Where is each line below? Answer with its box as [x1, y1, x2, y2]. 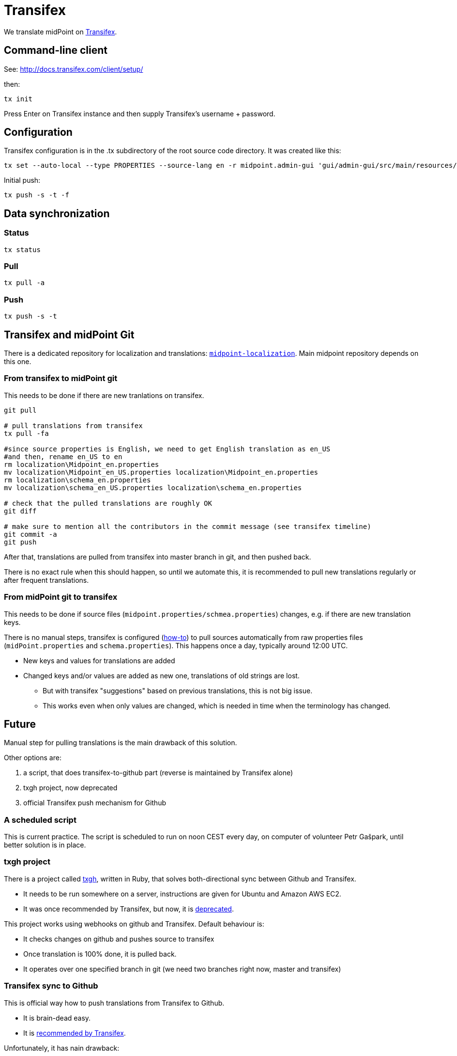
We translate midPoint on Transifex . [4, 27, 117, 36]
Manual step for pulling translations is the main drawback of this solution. [4, 738, 237, 747]
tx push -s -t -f [4, 191, 69, 199]
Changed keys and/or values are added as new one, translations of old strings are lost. [23, 671, 300, 680]
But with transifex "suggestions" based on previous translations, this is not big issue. [43, 686, 313, 695]
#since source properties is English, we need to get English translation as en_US [4, 445, 331, 453]
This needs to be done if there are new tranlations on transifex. [4, 391, 204, 400]
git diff [4, 507, 37, 515]
